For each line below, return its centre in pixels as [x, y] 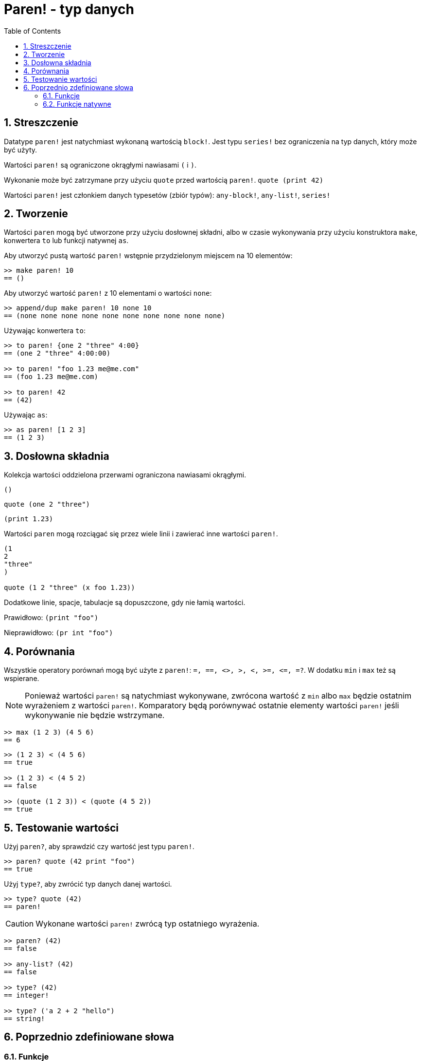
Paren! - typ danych [69, 9]
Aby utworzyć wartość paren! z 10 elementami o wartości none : [108, 293]
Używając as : [26, 415]
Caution [20, 923]
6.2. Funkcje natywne [77, 104]
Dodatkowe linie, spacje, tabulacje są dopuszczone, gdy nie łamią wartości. [125, 603]
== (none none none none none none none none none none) [115, 316]
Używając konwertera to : [45, 331]
